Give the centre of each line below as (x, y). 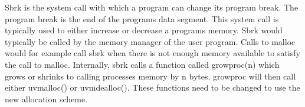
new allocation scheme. (46, 99)
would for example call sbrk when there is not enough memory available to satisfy (152, 53)
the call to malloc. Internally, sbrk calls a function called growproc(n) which (142, 64)
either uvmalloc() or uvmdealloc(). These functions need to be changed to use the (152, 87)
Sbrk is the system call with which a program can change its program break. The (152, 7)
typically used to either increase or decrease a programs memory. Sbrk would (144, 30)
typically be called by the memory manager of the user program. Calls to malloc (150, 41)
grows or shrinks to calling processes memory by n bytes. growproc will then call (150, 76)
